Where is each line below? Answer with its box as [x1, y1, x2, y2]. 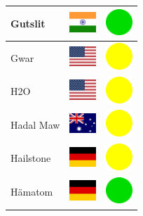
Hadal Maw [11, 117, 60, 132]
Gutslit [11, 15, 46, 30]
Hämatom [11, 184, 53, 199]
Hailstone [11, 151, 51, 165]
